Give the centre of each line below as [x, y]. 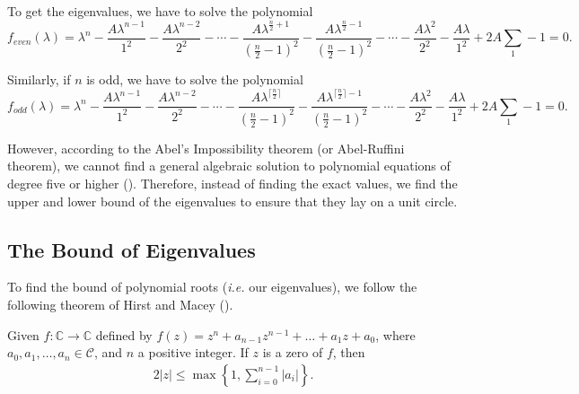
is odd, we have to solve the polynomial [195, 79]
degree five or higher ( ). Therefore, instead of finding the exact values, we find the [232, 184]
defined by [124, 334]
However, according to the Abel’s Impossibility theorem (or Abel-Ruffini [206, 148]
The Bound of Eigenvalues [132, 249]
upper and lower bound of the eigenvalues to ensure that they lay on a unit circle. [232, 201]
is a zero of [293, 352]
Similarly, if [39, 79]
